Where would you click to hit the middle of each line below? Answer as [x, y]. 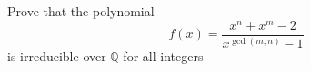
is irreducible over [57, 56]
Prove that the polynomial [81, 11]
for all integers [163, 56]
